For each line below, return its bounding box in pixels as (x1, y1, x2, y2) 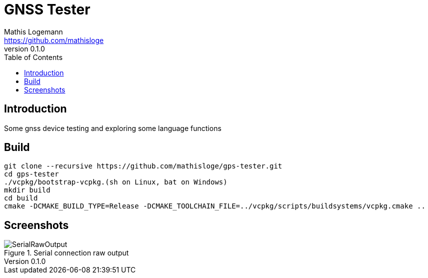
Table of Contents (4, 52, 63, 61)
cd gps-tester (4, 170, 59, 178)
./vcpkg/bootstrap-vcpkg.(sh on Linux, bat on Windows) (4, 178, 227, 186)
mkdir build (4, 186, 50, 194)
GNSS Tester (4, 1, 90, 18)
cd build (4, 194, 38, 202)
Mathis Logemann (4, 27, 63, 36)
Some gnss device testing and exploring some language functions (4, 123, 221, 132)
